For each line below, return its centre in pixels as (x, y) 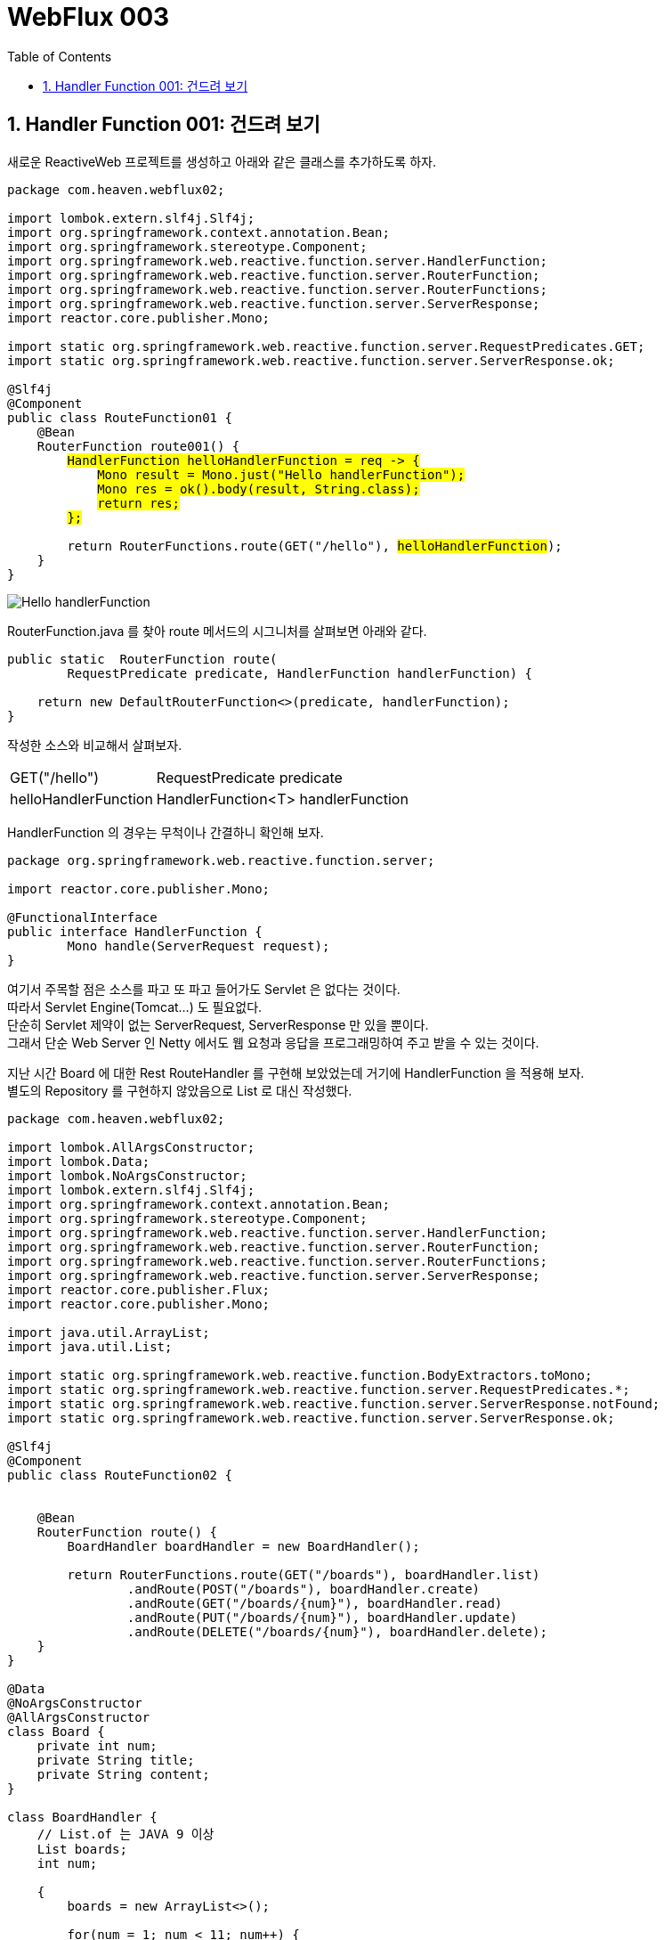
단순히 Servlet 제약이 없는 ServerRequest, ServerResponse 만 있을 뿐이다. (218, 1024)
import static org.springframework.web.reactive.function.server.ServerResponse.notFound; (334, 1403)
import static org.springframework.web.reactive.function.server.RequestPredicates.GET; (326, 346)
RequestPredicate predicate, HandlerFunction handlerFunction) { (300, 673)
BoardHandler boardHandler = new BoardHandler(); (243, 1546)
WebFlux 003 (89, 17)
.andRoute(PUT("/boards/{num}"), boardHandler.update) (322, 1617)
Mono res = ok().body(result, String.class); (259, 489)
